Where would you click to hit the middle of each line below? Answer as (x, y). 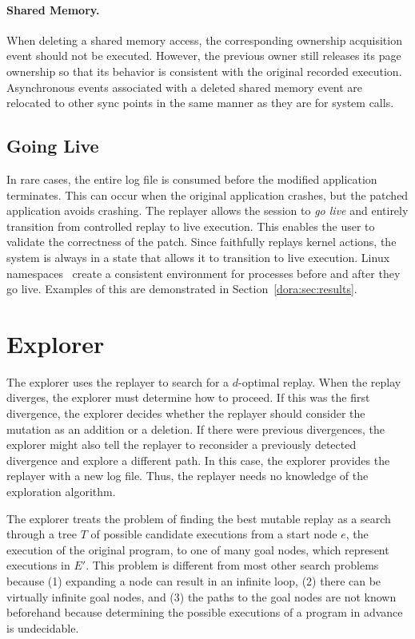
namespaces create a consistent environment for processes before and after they (204, 273)
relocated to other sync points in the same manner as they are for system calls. (200, 103)
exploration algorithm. (61, 491)
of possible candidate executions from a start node (214, 534)
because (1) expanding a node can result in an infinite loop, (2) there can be (194, 580)
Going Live (53, 146)
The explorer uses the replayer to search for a (118, 381)
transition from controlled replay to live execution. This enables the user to (191, 226)
